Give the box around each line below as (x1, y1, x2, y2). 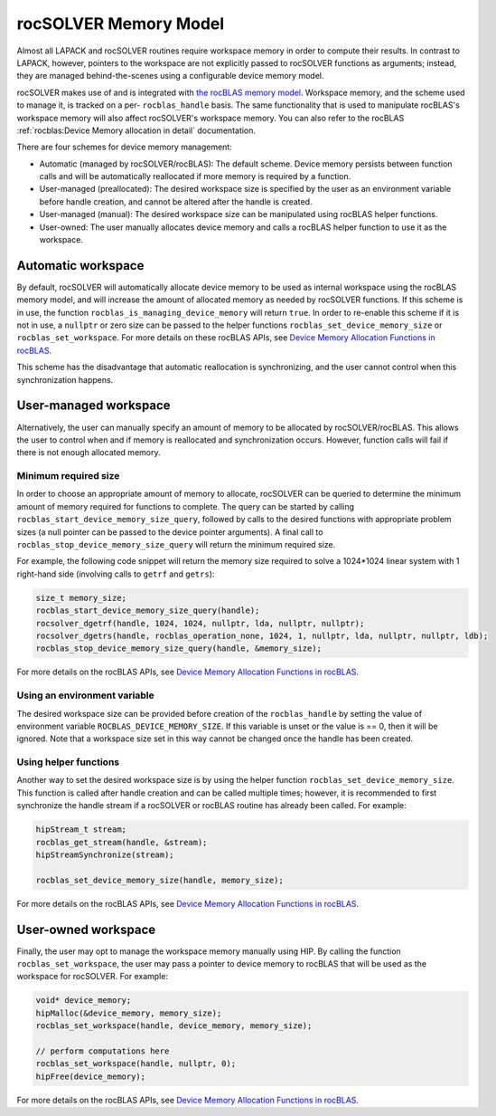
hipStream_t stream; (35, 825, 126, 835)
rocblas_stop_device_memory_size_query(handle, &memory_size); (35, 644, 323, 653)
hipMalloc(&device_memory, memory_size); (35, 1007, 222, 1018)
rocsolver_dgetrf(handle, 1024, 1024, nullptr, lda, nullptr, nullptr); (35, 618, 365, 628)
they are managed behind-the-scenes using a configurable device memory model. (16, 71, 324, 81)
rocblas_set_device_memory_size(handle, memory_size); (35, 874, 284, 885)
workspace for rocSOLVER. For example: (16, 971, 169, 982)
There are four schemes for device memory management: (16, 141, 232, 153)
